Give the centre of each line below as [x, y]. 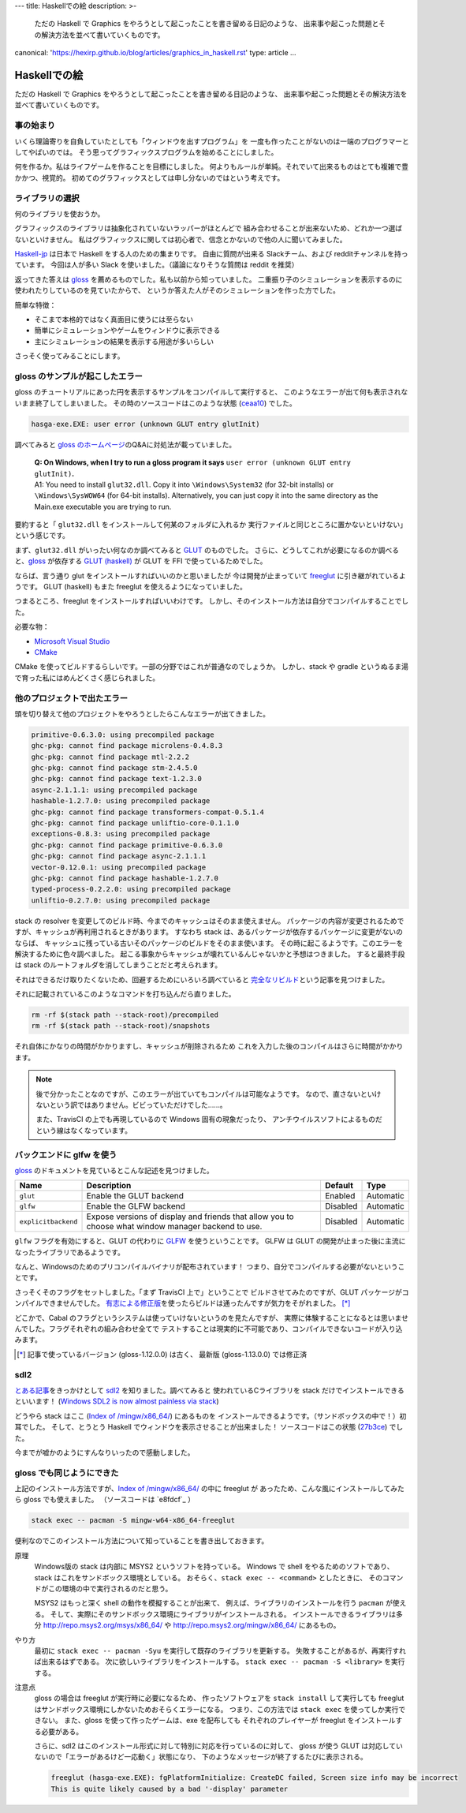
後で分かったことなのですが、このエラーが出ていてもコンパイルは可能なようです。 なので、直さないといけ [209, 1093]
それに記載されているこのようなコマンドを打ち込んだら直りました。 [125, 994]
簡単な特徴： [35, 305]
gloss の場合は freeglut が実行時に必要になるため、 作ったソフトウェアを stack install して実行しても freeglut [219, 1698]
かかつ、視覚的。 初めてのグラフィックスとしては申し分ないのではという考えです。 [149, 178]
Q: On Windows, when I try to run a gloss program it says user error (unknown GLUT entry [192, 462]
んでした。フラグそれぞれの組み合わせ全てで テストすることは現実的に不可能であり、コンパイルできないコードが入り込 [209, 1329]
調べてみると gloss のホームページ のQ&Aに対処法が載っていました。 [125, 444]
